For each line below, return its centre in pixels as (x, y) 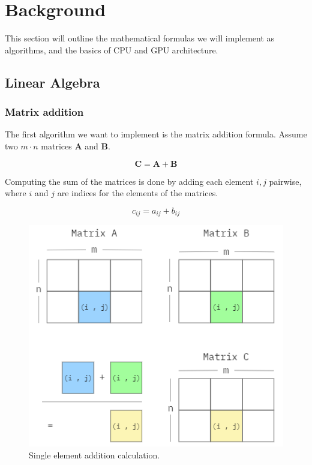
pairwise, (285, 181)
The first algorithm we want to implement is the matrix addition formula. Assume (156, 134)
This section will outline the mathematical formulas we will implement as (140, 38)
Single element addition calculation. (94, 455)
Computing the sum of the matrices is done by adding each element (129, 181)
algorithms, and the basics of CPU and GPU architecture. (112, 49)
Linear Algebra (52, 82)
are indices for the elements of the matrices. (138, 193)
